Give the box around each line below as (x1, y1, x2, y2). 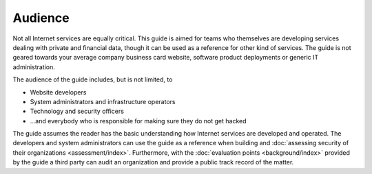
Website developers (30, 88, 87, 96)
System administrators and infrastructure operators (30, 97, 176, 105)
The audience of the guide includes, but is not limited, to (12, 75, 173, 84)
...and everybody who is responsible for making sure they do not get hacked (30, 116, 247, 125)
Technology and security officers (30, 107, 124, 116)
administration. (12, 62, 55, 71)
